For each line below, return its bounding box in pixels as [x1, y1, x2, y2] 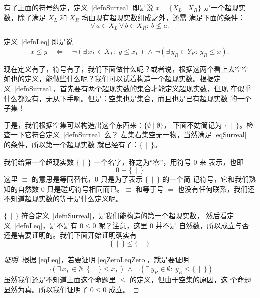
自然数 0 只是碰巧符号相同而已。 [17, 183, 124, 194]
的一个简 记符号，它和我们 [162, 174, 249, 184]
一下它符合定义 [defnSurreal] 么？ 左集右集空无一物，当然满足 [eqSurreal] [10, 129, 247, 140]
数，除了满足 [4, 12, 46, 22]
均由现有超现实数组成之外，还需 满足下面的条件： [81, 12, 245, 22]
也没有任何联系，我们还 [177, 183, 255, 194]
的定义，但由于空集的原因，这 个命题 [129, 274, 251, 285]
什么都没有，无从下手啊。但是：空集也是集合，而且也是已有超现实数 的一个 [4, 93, 251, 103]
